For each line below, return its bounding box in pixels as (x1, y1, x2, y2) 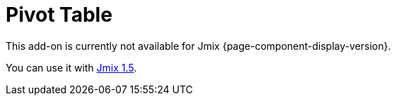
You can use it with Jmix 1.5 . (6, 61, 137, 74)
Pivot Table (6, 3, 112, 27)
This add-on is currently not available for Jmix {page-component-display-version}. (6, 39, 391, 52)
